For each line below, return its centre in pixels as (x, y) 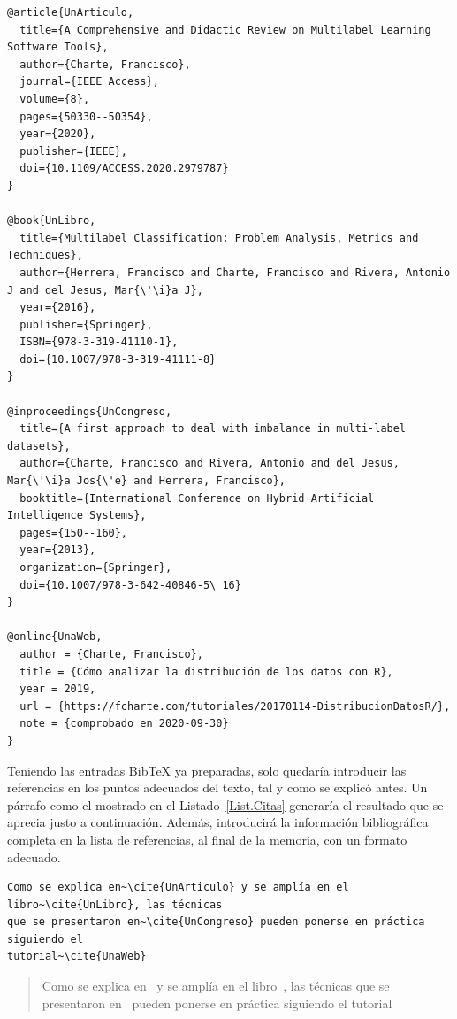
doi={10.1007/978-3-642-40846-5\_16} (130, 585)
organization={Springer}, (96, 567)
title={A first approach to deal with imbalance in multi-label (213, 429)
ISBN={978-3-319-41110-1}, (99, 342)
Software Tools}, (58, 47)
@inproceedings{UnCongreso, (90, 411)
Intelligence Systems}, (77, 516)
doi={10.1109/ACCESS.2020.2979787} (124, 169)
